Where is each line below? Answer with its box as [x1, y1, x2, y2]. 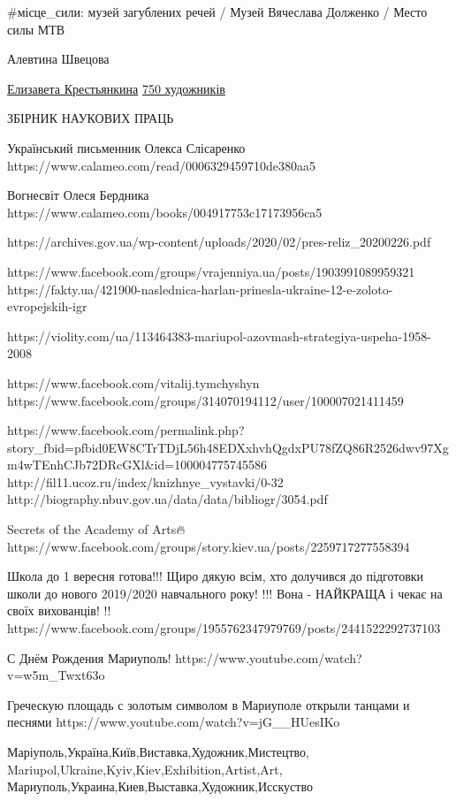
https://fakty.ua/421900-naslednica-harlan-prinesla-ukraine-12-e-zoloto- [7, 279, 393, 298]
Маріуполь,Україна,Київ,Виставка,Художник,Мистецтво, [7, 743, 310, 760]
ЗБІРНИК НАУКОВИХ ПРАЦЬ [7, 109, 174, 127]
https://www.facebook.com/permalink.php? [7, 421, 245, 439]
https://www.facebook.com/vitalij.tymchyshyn [7, 373, 260, 392]
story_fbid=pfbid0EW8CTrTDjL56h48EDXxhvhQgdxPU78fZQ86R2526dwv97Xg [7, 438, 449, 456]
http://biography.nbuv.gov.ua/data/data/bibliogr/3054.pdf [7, 490, 328, 508]
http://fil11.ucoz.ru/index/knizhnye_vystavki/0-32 [7, 472, 284, 491]
